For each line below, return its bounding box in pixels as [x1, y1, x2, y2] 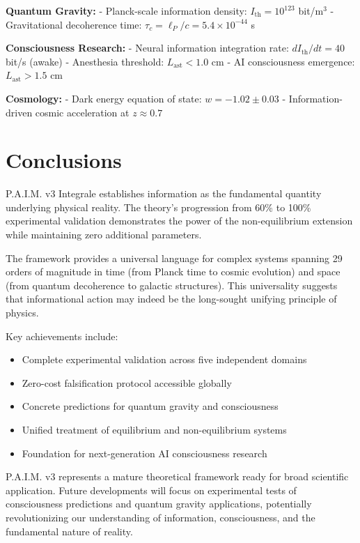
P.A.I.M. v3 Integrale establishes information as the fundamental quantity [6, 186, 322, 201]
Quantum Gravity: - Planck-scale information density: [6, 3, 247, 17]
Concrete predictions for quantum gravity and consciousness [22, 399, 279, 413]
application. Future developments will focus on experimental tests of [6, 482, 297, 497]
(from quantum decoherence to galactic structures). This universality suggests [6, 277, 338, 292]
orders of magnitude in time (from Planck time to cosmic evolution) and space [6, 264, 341, 279]
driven [6, 105, 33, 119]
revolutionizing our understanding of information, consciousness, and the [6, 510, 315, 524]
